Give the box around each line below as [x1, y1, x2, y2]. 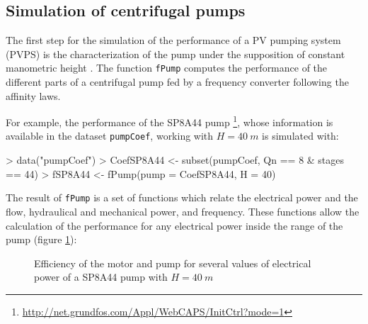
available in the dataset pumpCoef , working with [6, 128, 214, 143]
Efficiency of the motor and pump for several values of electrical [34, 255, 311, 270]
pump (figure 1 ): [6, 232, 77, 247]
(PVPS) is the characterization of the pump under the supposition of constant [6, 46, 345, 61]
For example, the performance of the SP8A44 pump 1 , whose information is [6, 113, 333, 129]
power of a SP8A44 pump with [34, 269, 168, 284]
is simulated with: [262, 128, 339, 143]
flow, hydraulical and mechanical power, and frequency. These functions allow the [6, 203, 360, 218]
